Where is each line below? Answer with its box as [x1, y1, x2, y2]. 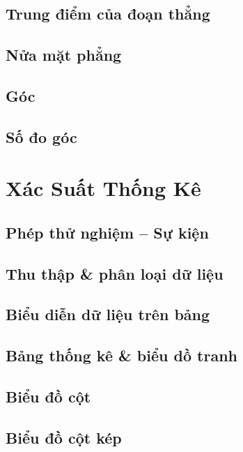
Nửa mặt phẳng [6, 44, 122, 66]
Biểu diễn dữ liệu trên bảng [6, 303, 210, 325]
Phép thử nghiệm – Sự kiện [6, 221, 209, 243]
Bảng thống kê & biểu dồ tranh [6, 345, 237, 366]
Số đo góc [6, 126, 77, 147]
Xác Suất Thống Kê [6, 174, 201, 202]
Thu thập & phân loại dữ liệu [6, 262, 224, 284]
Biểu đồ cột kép [6, 426, 122, 448]
